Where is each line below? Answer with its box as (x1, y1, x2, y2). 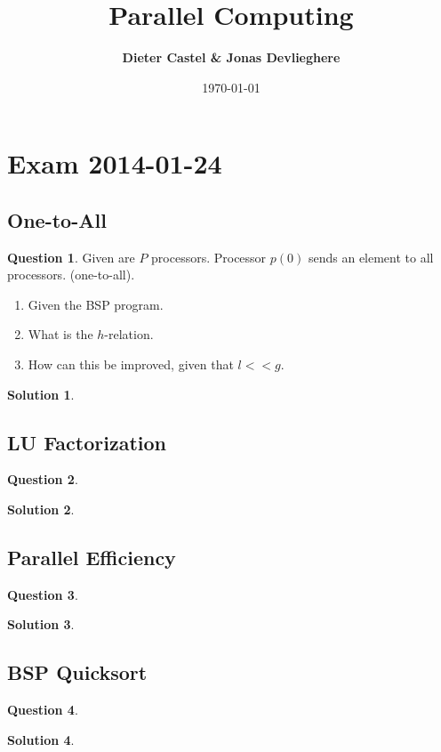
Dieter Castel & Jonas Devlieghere (122, 48, 341, 67)
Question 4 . (7, 700, 78, 719)
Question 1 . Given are (7, 247, 135, 266)
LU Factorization (7, 428, 166, 456)
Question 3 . (7, 585, 78, 603)
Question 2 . (7, 470, 78, 489)
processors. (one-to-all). (7, 265, 135, 284)
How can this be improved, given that (28, 355, 234, 374)
